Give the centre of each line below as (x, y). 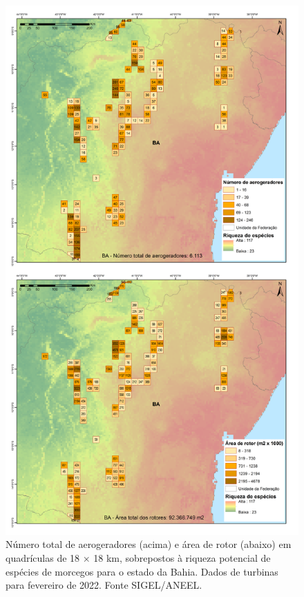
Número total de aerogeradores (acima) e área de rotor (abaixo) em (149, 544)
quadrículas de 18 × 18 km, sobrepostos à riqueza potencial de (138, 557)
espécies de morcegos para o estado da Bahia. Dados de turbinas (142, 571)
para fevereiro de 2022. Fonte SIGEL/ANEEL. (104, 585)
